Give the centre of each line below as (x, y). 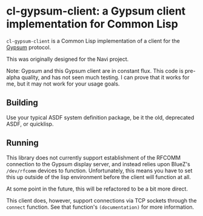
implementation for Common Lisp (92, 24)
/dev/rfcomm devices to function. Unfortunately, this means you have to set (99, 170)
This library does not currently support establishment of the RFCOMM (94, 157)
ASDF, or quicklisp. (30, 124)
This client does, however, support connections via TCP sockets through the (101, 200)
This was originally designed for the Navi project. (68, 59)
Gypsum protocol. (29, 47)
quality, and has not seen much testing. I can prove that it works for (105, 77)
